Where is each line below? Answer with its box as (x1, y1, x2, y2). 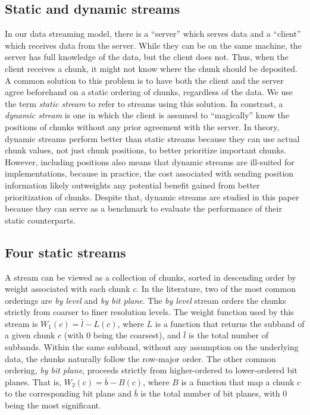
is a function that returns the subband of (155, 317, 305, 329)
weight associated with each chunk (5, 282, 130, 295)
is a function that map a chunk (181, 375, 295, 388)
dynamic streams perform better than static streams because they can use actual (5, 132, 300, 144)
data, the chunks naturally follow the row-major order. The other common (5, 352, 276, 364)
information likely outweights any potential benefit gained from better (5, 178, 260, 191)
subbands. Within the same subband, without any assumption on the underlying (5, 341, 299, 353)
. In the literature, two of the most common (136, 282, 296, 295)
